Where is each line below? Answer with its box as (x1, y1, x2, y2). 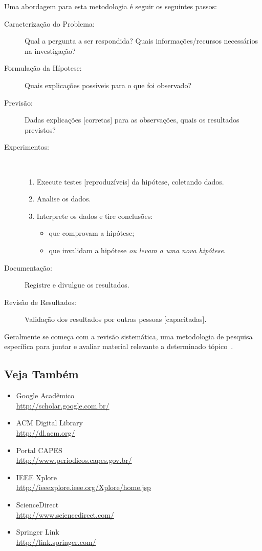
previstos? (25, 124, 56, 135)
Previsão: (4, 97, 33, 108)
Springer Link (16, 526, 59, 537)
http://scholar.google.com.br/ (16, 400, 110, 411)
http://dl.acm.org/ (16, 427, 75, 438)
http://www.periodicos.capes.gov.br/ (16, 455, 132, 465)
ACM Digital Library (16, 417, 83, 428)
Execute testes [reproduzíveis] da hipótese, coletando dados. (36, 176, 224, 187)
